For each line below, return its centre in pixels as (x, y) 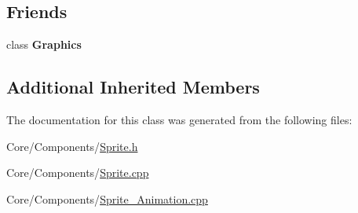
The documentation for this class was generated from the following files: (179, 119)
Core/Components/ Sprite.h (72, 146)
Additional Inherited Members (133, 87)
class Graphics (44, 44)
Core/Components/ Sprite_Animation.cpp (107, 198)
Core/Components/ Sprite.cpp (78, 173)
